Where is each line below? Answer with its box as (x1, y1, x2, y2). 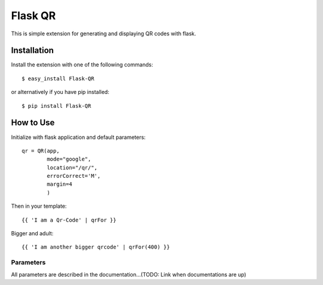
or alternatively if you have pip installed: (11, 89, 110, 96)
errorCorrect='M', (47, 172, 101, 180)
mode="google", (47, 156, 92, 163)
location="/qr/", (47, 164, 98, 171)
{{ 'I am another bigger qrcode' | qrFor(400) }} (22, 244, 170, 251)
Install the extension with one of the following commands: (11, 61, 154, 68)
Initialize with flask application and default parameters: (11, 134, 146, 141)
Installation (11, 46, 54, 56)
